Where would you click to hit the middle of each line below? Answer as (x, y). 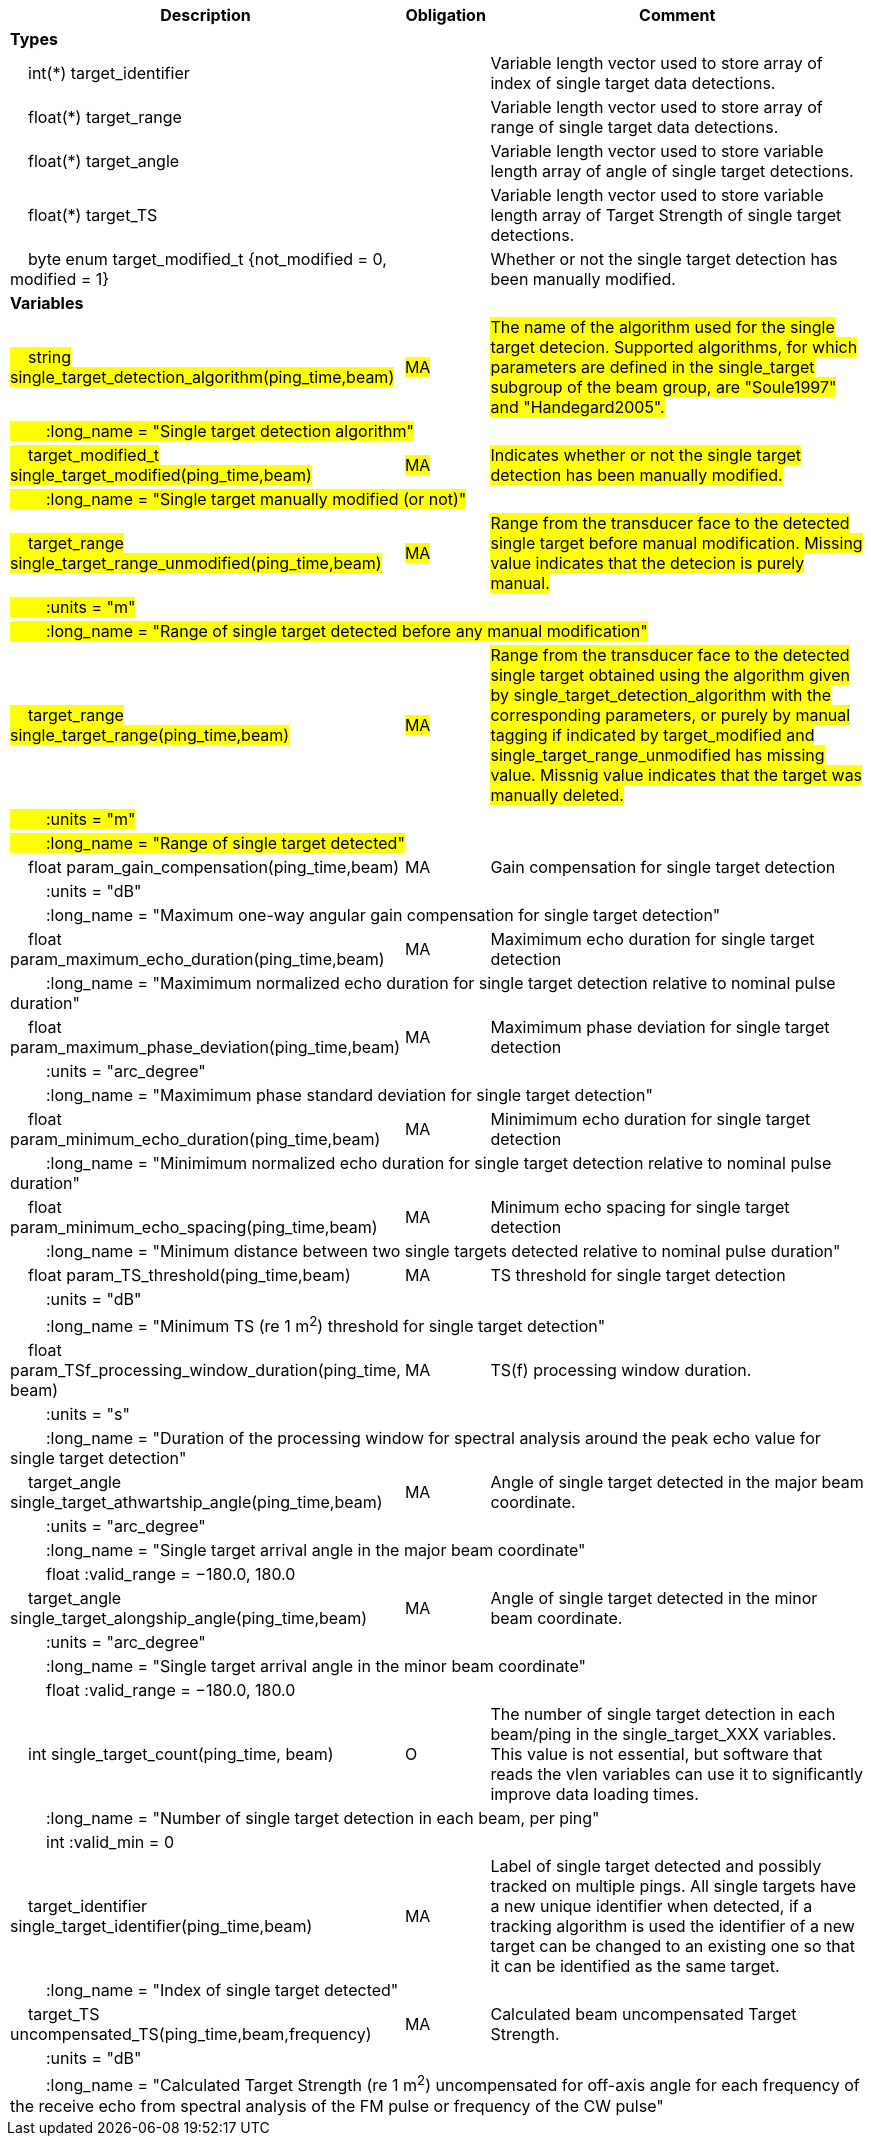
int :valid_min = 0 (110, 1842)
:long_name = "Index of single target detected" (222, 1990)
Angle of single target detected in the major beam (677, 1482)
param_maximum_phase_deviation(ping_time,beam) (205, 1047)
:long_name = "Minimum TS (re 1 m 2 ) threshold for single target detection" (326, 1325)
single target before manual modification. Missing (676, 543)
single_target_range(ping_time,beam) (150, 735)
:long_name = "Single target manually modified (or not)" (256, 499)
